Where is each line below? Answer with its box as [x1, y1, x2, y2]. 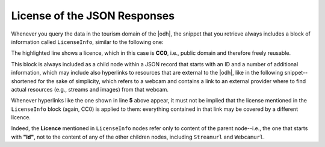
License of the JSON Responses [11, 9, 175, 22]
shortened [11, 77, 37, 84]
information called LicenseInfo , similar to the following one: [11, 38, 164, 45]
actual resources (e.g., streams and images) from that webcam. [11, 86, 169, 93]
